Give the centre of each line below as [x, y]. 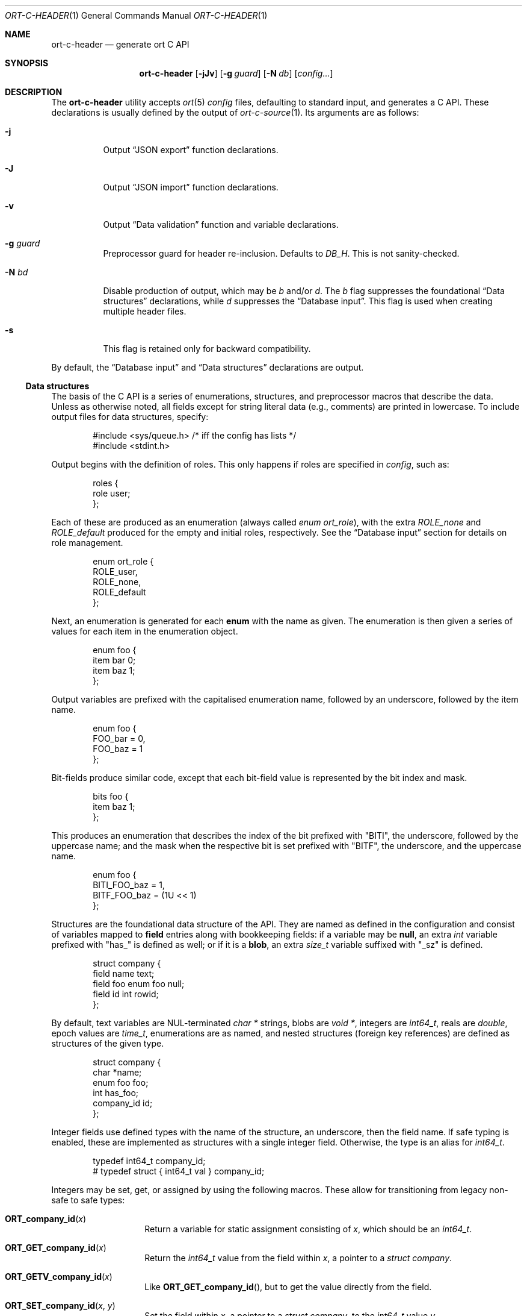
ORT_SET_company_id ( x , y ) [60, 1305]
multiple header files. [145, 311]
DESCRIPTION [34, 92]
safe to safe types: [88, 1200]
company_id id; [123, 1103]
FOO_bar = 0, [119, 738]
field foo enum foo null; [139, 984]
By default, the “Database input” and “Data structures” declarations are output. [208, 367]
